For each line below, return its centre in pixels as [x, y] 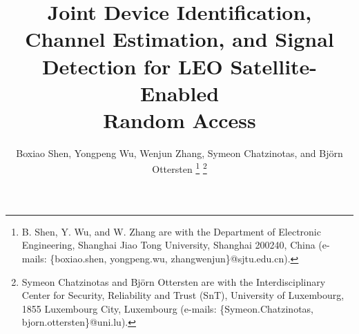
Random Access [179, 119]
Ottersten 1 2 [179, 168]
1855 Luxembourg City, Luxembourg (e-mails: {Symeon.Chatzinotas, [167, 308]
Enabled [179, 93]
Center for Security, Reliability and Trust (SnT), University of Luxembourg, [183, 295]
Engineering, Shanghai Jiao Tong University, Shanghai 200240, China [168, 245]
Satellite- [274, 66]
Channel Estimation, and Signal [179, 39]
